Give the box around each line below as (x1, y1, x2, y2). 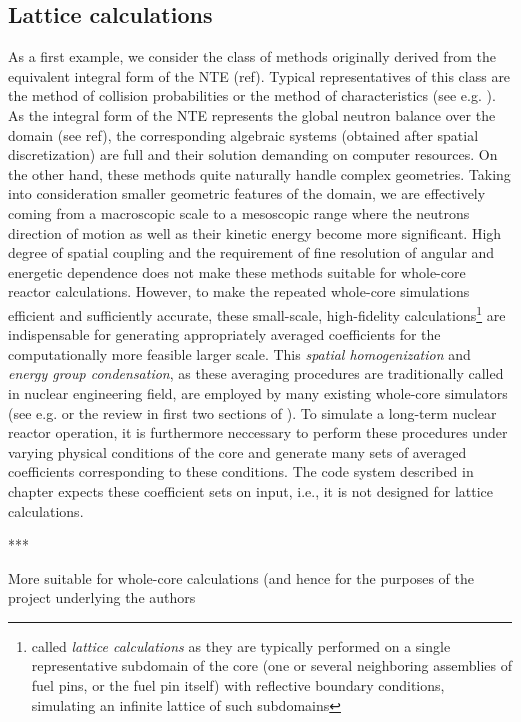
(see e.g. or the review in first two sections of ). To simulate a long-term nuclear (8, 402, 497, 423)
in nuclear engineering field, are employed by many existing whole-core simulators (8, 382, 508, 403)
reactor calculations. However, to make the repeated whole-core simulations (8, 281, 470, 302)
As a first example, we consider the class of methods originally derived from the (8, 46, 496, 67)
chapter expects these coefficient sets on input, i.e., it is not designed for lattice (8, 480, 494, 501)
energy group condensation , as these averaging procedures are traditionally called (8, 363, 504, 384)
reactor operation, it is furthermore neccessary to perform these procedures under (8, 422, 508, 443)
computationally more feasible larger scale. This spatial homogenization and (8, 343, 471, 364)
